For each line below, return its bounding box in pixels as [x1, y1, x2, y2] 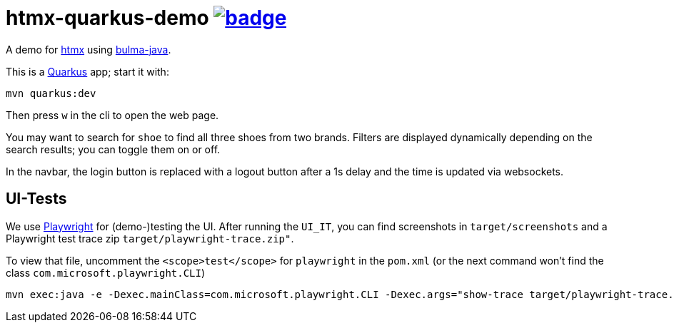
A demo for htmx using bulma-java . [6, 43, 171, 56]
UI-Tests [6, 190, 67, 208]
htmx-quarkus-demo [6, 6, 209, 30]
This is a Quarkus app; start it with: [6, 65, 169, 78]
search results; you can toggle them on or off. [6, 143, 221, 155]
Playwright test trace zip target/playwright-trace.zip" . [6, 232, 294, 245]
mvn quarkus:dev [6, 87, 96, 99]
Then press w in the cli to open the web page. [6, 108, 219, 121]
